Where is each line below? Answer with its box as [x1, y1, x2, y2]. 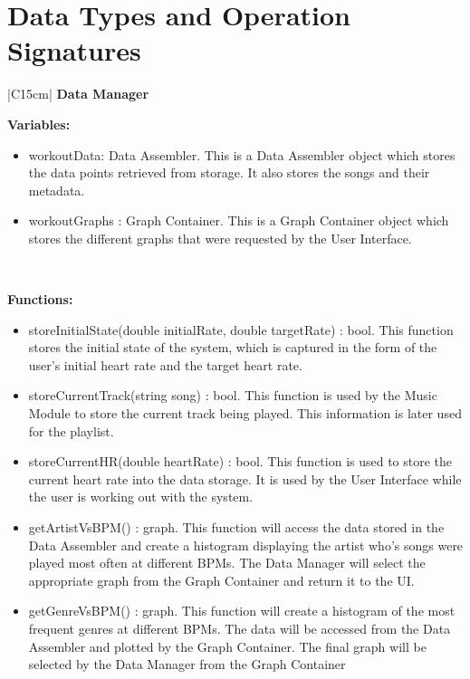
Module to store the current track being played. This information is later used [28, 404, 462, 423]
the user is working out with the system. [28, 487, 254, 506]
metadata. [28, 180, 85, 199]
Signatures [7, 32, 141, 69]
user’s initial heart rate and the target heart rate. [28, 355, 302, 374]
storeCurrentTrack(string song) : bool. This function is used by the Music [28, 386, 437, 405]
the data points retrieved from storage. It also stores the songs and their [28, 163, 430, 182]
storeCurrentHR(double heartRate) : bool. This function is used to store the [28, 452, 453, 471]
